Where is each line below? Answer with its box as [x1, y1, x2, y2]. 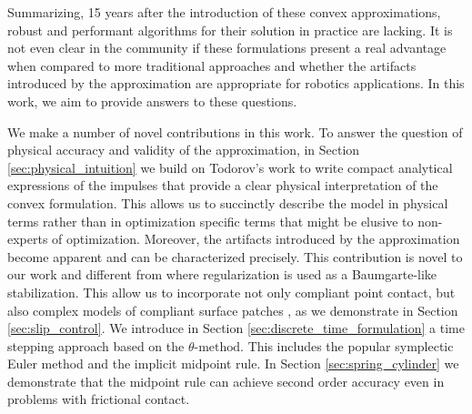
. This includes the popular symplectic [240, 336, 454, 355]
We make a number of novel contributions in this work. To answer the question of [7, 122, 463, 141]
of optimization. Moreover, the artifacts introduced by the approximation [52, 229, 460, 248]
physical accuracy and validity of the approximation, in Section [7, 140, 360, 159]
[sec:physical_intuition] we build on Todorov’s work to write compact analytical [7, 157, 453, 177]
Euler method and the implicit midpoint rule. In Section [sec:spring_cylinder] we [7, 354, 459, 373]
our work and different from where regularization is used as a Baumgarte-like [7, 265, 437, 284]
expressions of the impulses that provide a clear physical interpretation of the [7, 176, 438, 195]
